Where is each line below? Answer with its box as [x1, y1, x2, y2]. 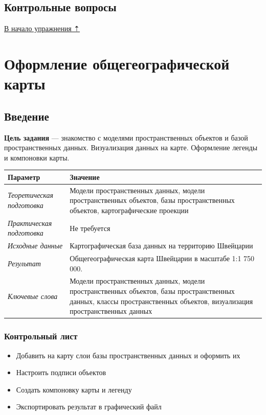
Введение [4, 108, 49, 124]
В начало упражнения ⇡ [4, 23, 80, 34]
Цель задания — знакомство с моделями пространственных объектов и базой [4, 132, 248, 143]
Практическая [8, 217, 52, 228]
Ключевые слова [8, 290, 58, 301]
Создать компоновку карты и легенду [16, 384, 132, 395]
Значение [70, 171, 100, 182]
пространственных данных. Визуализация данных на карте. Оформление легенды [4, 142, 258, 153]
